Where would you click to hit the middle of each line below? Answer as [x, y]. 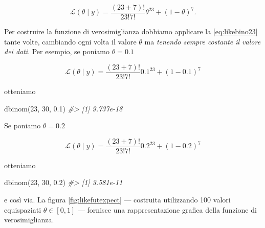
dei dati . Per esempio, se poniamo [57, 51]
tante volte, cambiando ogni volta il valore [70, 41]
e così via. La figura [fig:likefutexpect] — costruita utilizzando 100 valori [117, 199]
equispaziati [23, 209]
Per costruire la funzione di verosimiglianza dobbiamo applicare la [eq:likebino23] [131, 31]
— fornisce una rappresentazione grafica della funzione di [167, 209]
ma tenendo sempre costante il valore [203, 41]
